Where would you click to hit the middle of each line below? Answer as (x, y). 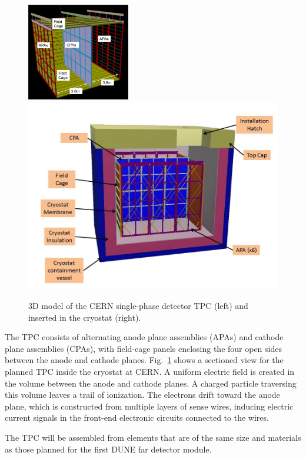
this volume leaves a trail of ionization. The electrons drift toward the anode (142, 395)
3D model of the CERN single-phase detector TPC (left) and (138, 306)
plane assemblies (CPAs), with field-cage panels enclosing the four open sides (143, 348)
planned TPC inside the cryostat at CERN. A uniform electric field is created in (150, 371)
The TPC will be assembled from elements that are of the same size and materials (153, 437)
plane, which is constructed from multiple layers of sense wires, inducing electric (149, 406)
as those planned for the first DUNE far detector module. (108, 449)
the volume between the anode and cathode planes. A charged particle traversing (151, 383)
